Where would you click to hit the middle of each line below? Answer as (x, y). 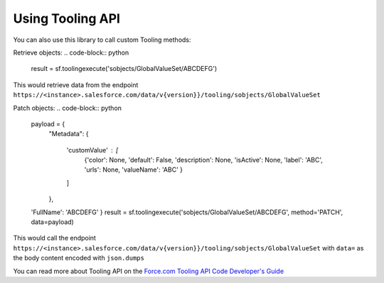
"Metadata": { (69, 134)
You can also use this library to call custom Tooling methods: (102, 40)
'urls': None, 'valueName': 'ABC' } (133, 170)
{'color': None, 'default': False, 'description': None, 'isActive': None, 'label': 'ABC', (204, 160)
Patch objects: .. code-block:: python (68, 108)
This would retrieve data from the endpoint (76, 84)
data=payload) (52, 222)
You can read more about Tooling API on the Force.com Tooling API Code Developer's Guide (149, 271)
